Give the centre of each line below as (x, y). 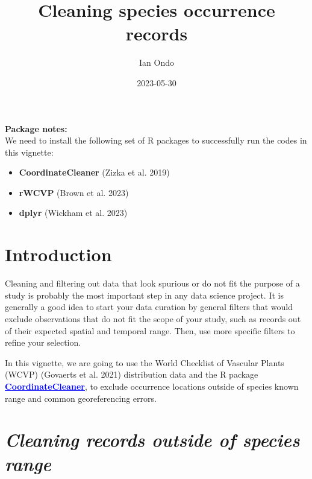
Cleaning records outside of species (152, 440)
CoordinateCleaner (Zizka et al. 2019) (94, 172)
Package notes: (36, 128)
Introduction (58, 254)
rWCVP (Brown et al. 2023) (74, 192)
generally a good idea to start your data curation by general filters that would (149, 307)
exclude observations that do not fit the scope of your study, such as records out (153, 318)
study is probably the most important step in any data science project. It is (144, 295)
